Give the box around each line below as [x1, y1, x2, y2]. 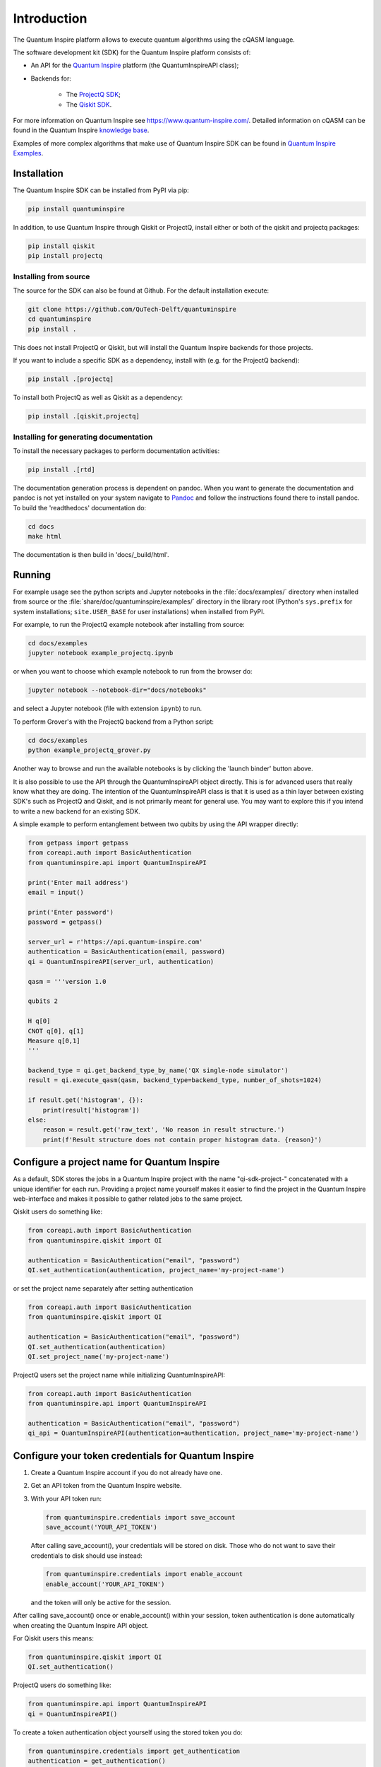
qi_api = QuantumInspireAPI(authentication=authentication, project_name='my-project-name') [28, 1429, 359, 1438]
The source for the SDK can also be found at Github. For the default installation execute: [13, 286, 270, 295]
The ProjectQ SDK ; [66, 90, 121, 99]
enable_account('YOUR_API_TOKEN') [45, 1580, 165, 1588]
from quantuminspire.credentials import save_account [45, 1513, 236, 1521]
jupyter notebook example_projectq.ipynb [28, 649, 174, 657]
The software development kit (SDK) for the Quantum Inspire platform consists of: [13, 48, 251, 57]
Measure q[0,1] [28, 1036, 80, 1045]
